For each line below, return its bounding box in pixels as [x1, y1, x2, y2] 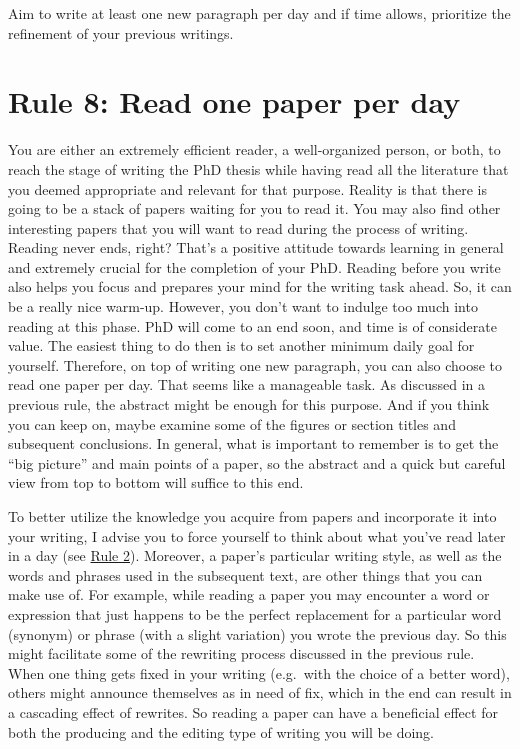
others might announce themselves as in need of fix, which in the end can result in [8, 682, 512, 703]
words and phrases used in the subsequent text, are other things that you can [8, 564, 483, 585]
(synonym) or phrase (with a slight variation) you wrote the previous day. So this [8, 623, 507, 644]
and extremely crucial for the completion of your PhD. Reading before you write [8, 256, 501, 277]
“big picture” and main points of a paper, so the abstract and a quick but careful [8, 452, 506, 473]
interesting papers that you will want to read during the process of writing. [8, 217, 469, 238]
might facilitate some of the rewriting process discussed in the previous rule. [8, 643, 475, 664]
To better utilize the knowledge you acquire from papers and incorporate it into [8, 506, 497, 526]
